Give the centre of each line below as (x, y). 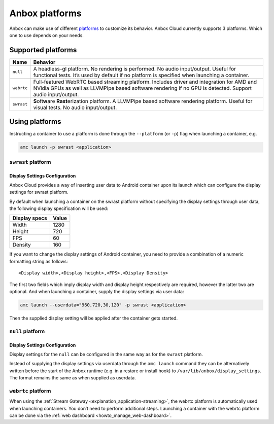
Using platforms (35, 122)
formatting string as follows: (39, 261)
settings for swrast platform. (39, 192)
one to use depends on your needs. (46, 35)
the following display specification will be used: (59, 208)
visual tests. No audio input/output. (75, 108)
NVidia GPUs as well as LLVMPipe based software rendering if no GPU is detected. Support (143, 88)
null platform (27, 331)
